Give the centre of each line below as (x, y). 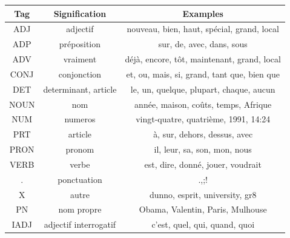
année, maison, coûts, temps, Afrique (203, 104)
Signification (80, 13)
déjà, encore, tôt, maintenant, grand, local (203, 59)
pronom (80, 149)
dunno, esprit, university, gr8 (203, 194)
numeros (80, 119)
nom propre (80, 209)
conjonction (80, 74)
